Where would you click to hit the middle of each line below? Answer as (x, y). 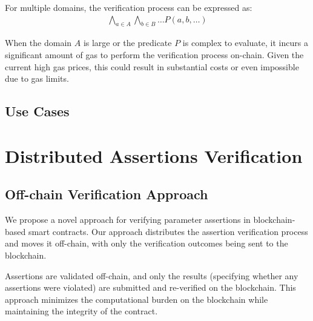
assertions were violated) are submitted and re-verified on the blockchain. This (150, 287)
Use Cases (37, 111)
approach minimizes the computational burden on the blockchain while (137, 299)
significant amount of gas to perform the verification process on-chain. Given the (154, 55)
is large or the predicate (127, 43)
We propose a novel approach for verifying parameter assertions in (128, 220)
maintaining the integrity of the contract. (81, 311)
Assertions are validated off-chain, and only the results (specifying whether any (152, 275)
